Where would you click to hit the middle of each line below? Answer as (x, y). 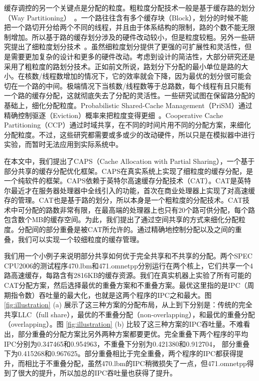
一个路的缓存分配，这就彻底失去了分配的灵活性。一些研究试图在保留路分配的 (129, 95)
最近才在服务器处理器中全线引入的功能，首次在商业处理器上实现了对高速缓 (133, 190)
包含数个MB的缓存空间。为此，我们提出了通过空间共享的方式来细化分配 (121, 219)
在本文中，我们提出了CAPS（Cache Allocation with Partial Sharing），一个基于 (129, 161)
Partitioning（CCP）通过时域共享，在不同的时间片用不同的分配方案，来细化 (128, 125)
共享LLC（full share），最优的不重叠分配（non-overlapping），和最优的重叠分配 (129, 314)
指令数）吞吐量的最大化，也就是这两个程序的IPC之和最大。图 (111, 295)
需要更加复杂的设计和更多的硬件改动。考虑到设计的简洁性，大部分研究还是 (133, 56)
